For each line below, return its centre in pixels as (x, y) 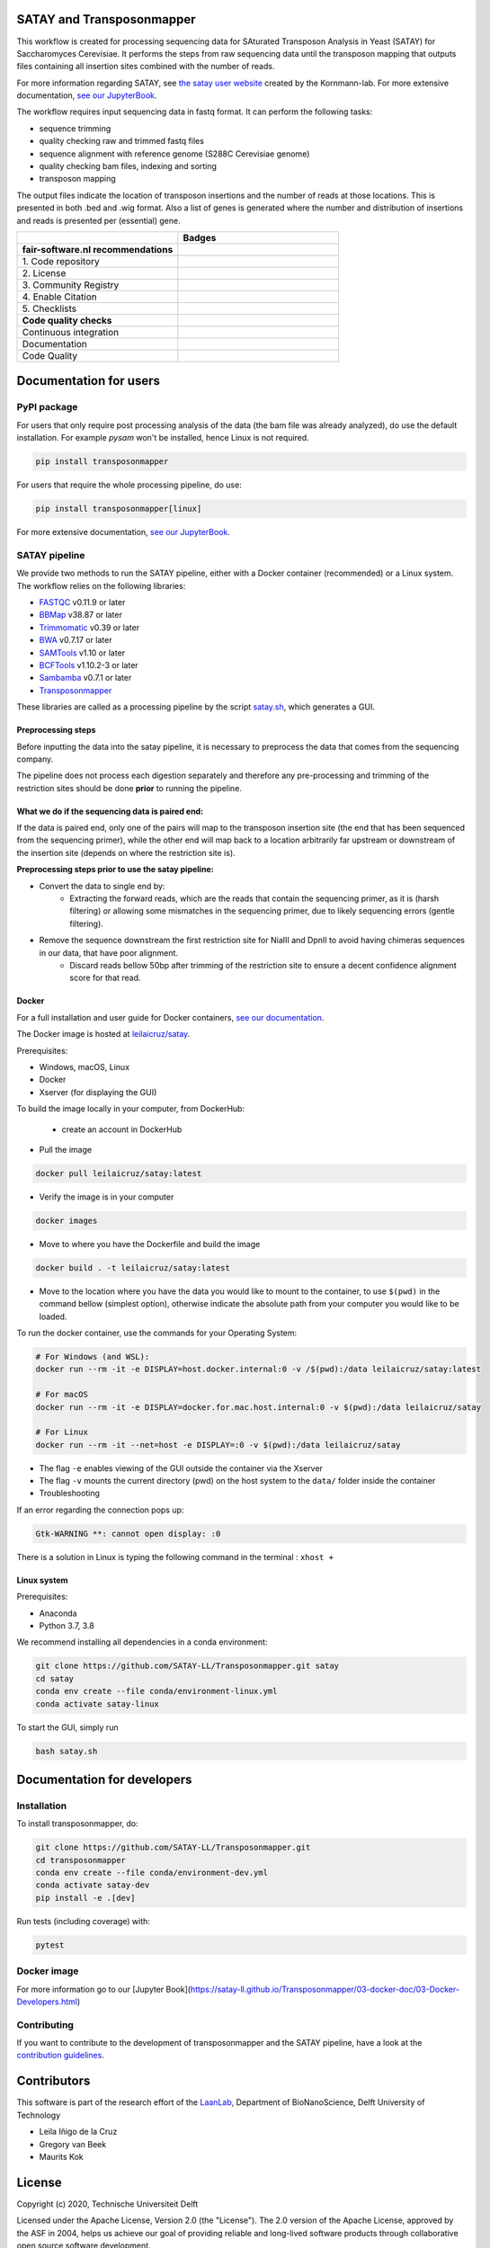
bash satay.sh (67, 1751)
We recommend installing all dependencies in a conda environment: (142, 1642)
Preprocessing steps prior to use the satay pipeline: (116, 870)
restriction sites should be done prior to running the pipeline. (129, 788)
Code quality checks (67, 320)
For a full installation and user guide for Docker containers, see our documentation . (170, 1017)
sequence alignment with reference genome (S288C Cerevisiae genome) (174, 154)
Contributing (45, 2025)
